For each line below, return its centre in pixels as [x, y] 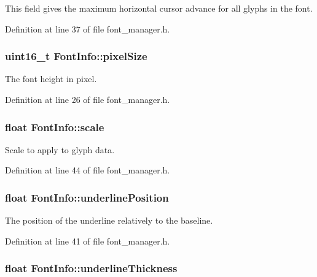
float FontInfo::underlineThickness [91, 268]
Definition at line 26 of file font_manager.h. [88, 99]
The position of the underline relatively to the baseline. [109, 220]
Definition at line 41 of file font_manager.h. [88, 241]
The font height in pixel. [51, 79]
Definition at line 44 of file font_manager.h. [88, 170]
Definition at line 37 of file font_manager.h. [88, 28]
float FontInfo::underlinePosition [87, 197]
